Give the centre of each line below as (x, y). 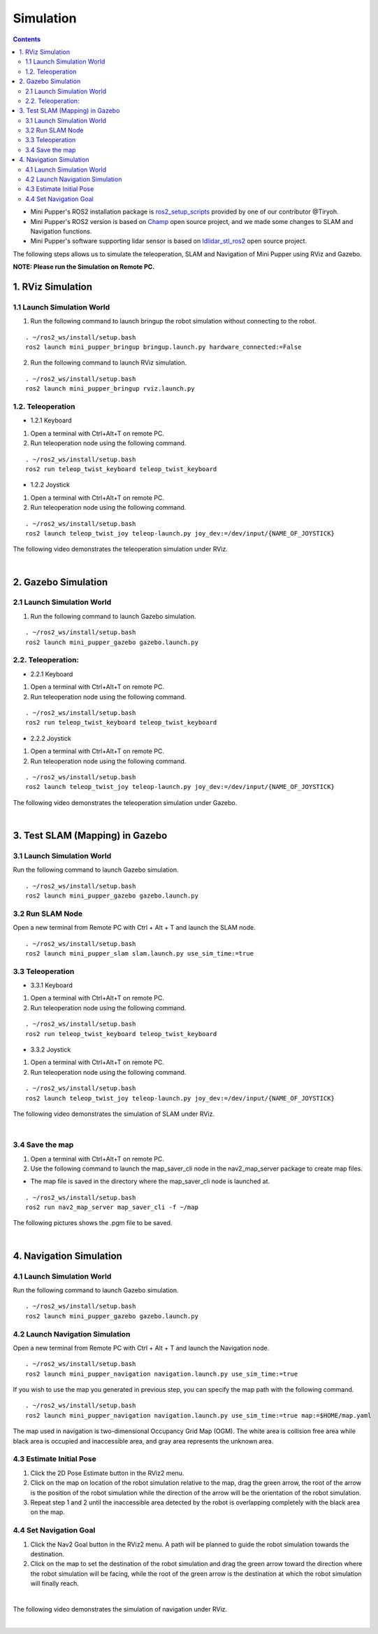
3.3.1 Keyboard (52, 985)
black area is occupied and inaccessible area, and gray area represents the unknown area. (143, 1441)
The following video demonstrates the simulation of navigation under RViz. (120, 1609)
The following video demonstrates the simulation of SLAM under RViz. (114, 1114)
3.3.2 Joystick (51, 1049)
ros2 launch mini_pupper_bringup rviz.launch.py (110, 389)
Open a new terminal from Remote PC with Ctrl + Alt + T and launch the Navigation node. (141, 1348)
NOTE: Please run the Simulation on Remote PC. (84, 267)
